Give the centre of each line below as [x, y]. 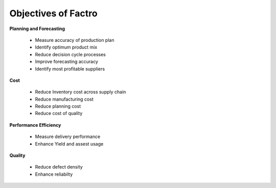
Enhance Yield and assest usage [69, 144]
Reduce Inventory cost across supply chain [80, 92]
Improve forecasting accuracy [66, 62]
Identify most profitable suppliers [70, 68]
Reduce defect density [59, 167]
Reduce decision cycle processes [70, 54]
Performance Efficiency [35, 125]
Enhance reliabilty [54, 174]
